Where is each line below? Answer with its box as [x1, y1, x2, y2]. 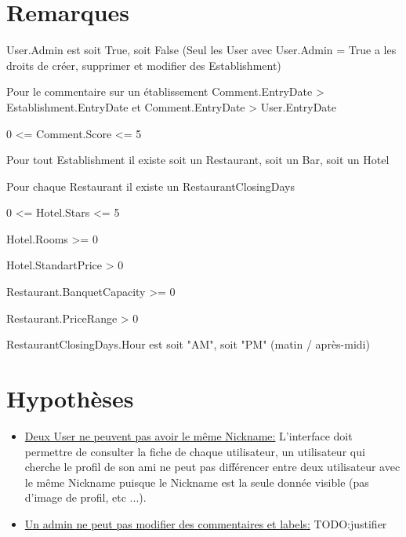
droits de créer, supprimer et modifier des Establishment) [6, 57, 281, 73]
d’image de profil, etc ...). [24, 489, 147, 506]
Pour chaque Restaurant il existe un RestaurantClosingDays [6, 177, 295, 194]
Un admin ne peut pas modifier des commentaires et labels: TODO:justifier [24, 515, 387, 532]
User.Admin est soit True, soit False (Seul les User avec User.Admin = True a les [6, 42, 397, 58]
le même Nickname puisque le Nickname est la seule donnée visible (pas [24, 473, 369, 490]
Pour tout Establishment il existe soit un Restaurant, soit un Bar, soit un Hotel [6, 152, 390, 168]
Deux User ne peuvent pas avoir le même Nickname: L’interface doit [24, 427, 353, 444]
